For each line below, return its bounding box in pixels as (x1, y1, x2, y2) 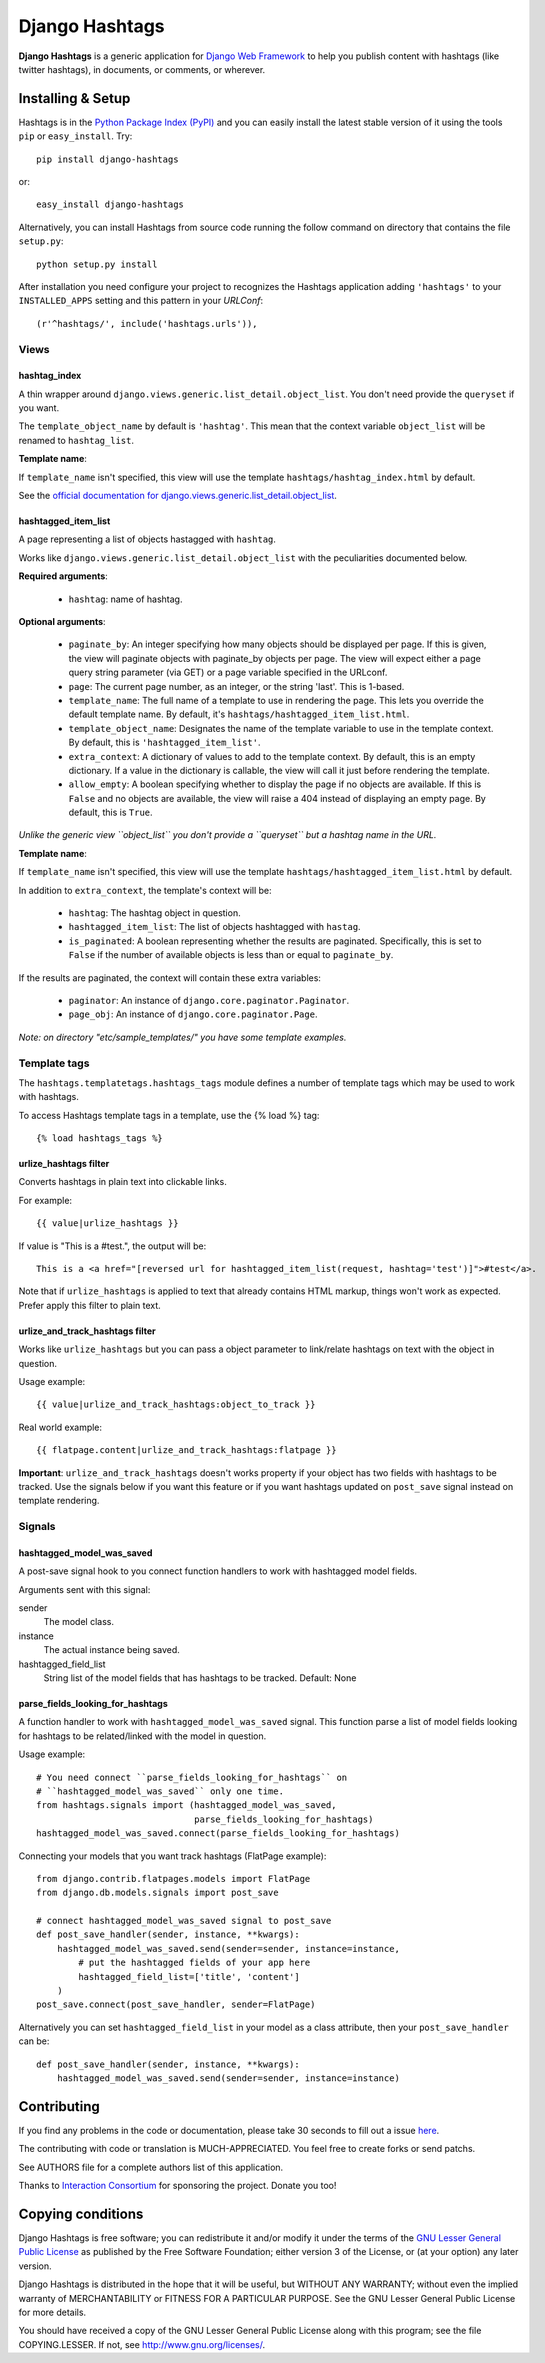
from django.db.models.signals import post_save (36, 1887, 279, 1899)
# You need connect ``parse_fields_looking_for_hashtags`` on (36, 1771, 348, 1783)
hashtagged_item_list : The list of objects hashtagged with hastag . (68, 921, 361, 933)
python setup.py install (36, 258, 158, 270)
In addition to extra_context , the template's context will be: (18, 884, 272, 896)
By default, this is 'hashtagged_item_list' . (68, 736, 261, 749)
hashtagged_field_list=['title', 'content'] (78, 1971, 300, 1982)
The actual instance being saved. (43, 1644, 180, 1656)
